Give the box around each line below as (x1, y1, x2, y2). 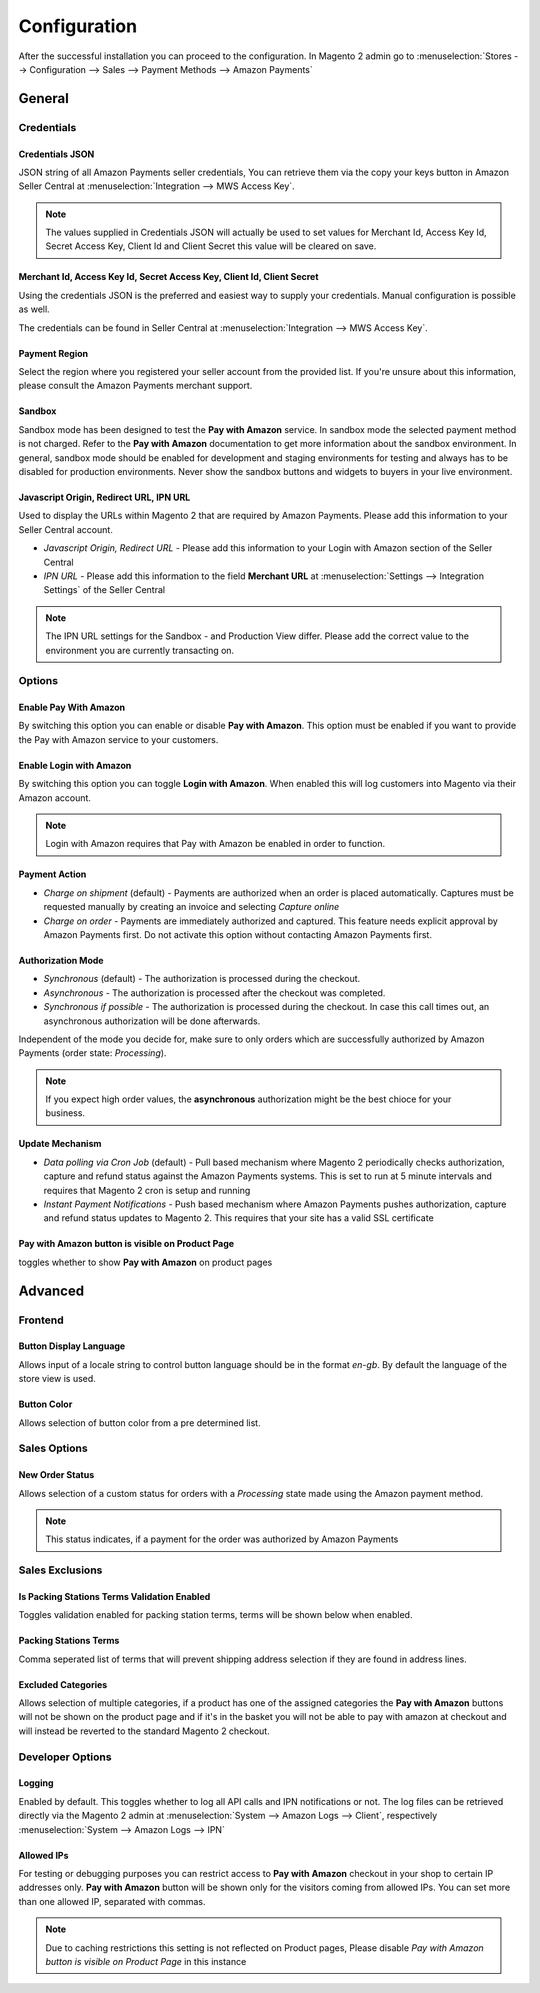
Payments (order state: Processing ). (18, 1047, 167, 1059)
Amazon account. (18, 791, 92, 804)
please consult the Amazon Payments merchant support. (18, 380, 253, 392)
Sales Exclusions (18, 1563, 103, 1577)
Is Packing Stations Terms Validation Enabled (18, 1590, 211, 1602)
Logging (18, 1777, 54, 1789)
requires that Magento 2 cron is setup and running (43, 1184, 251, 1196)
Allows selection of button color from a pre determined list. (18, 1416, 261, 1429)
